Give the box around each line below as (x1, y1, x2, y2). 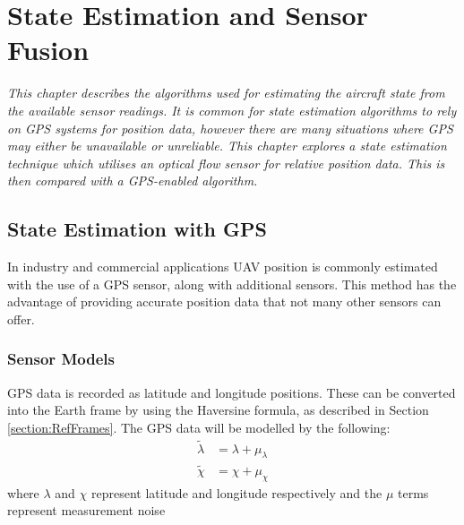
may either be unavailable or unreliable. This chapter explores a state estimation (7, 136, 447, 155)
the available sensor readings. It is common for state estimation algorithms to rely (7, 100, 457, 119)
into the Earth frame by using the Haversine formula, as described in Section (7, 400, 429, 419)
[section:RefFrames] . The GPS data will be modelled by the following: (7, 417, 391, 436)
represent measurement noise (7, 501, 166, 520)
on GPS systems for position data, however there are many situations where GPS (7, 118, 453, 137)
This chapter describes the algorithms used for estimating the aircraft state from (7, 83, 445, 102)
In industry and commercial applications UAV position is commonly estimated (7, 257, 438, 276)
